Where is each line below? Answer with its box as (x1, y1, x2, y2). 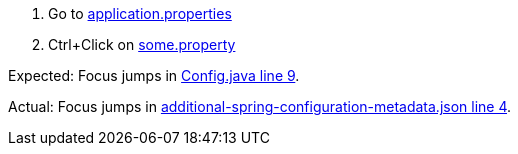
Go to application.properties (48, 5, 232, 22)
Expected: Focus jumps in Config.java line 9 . (8, 67, 300, 84)
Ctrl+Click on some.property (48, 36, 236, 53)
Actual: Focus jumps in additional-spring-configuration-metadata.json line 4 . (8, 98, 512, 115)
